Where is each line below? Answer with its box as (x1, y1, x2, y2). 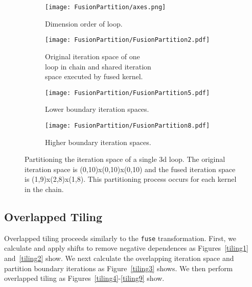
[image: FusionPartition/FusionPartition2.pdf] (45, 36, 210, 44)
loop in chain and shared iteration (45, 61, 151, 71)
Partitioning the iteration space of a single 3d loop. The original (25, 154, 225, 164)
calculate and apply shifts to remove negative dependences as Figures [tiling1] (4, 243, 248, 253)
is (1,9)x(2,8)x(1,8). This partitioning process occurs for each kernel (25, 174, 237, 184)
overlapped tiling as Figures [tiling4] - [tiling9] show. (4, 273, 165, 283)
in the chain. (25, 183, 64, 194)
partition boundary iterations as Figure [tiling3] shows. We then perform (4, 262, 233, 273)
